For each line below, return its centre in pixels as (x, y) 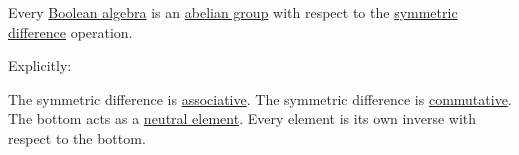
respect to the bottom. (77, 137)
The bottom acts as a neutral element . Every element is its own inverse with (242, 118)
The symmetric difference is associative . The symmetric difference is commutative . (260, 98)
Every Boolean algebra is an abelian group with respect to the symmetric (233, 12)
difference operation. (70, 31)
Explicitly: (40, 65)
